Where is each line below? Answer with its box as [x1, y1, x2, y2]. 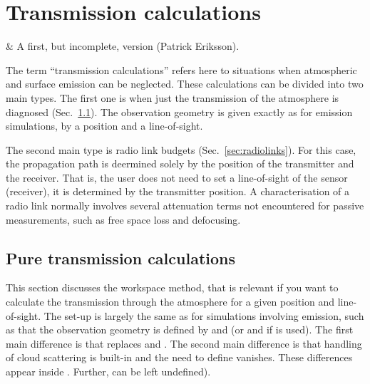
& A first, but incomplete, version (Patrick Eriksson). [6, 38, 240, 53]
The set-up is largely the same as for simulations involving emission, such [43, 308, 364, 323]
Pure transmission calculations [6, 247, 236, 269]
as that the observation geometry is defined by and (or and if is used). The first [6, 322, 354, 337]
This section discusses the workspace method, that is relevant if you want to [6, 280, 339, 295]
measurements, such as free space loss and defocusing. [6, 212, 241, 227]
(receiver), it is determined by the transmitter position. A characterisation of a [6, 184, 350, 199]
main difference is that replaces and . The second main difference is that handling [6, 336, 362, 351]
